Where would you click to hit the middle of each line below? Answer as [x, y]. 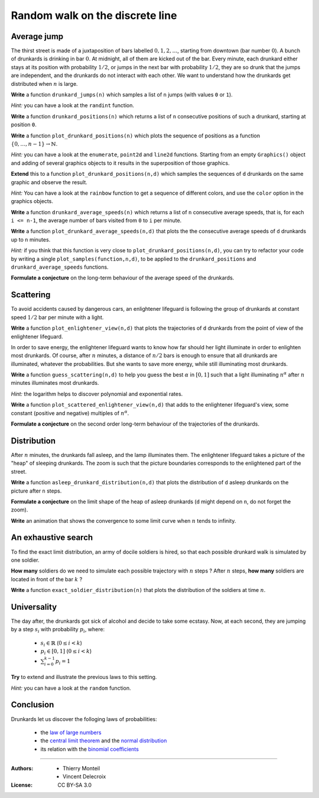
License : [22, 785]
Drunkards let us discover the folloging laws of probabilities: [84, 719]
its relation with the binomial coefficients [89, 749]
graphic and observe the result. [49, 182]
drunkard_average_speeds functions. [60, 267]
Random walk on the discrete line [94, 15]
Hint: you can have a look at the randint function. [72, 105]
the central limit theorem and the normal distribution [104, 741]
